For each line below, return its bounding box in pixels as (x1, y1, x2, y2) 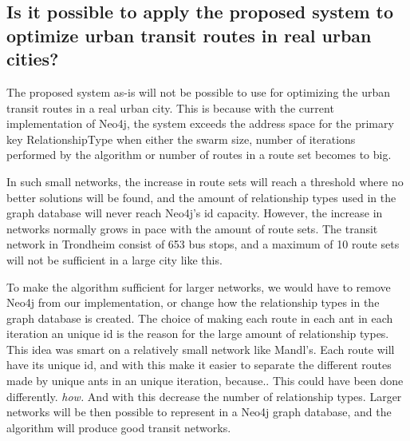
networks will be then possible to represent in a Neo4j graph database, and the (6, 403, 392, 420)
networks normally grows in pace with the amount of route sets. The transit (6, 220, 378, 236)
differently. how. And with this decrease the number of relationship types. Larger (6, 387, 402, 404)
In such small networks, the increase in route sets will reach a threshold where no (6, 173, 404, 189)
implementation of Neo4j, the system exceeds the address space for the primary (6, 115, 394, 132)
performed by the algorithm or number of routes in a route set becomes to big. (6, 146, 392, 163)
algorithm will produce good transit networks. (6, 419, 231, 435)
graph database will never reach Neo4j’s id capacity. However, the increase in (6, 205, 383, 221)
